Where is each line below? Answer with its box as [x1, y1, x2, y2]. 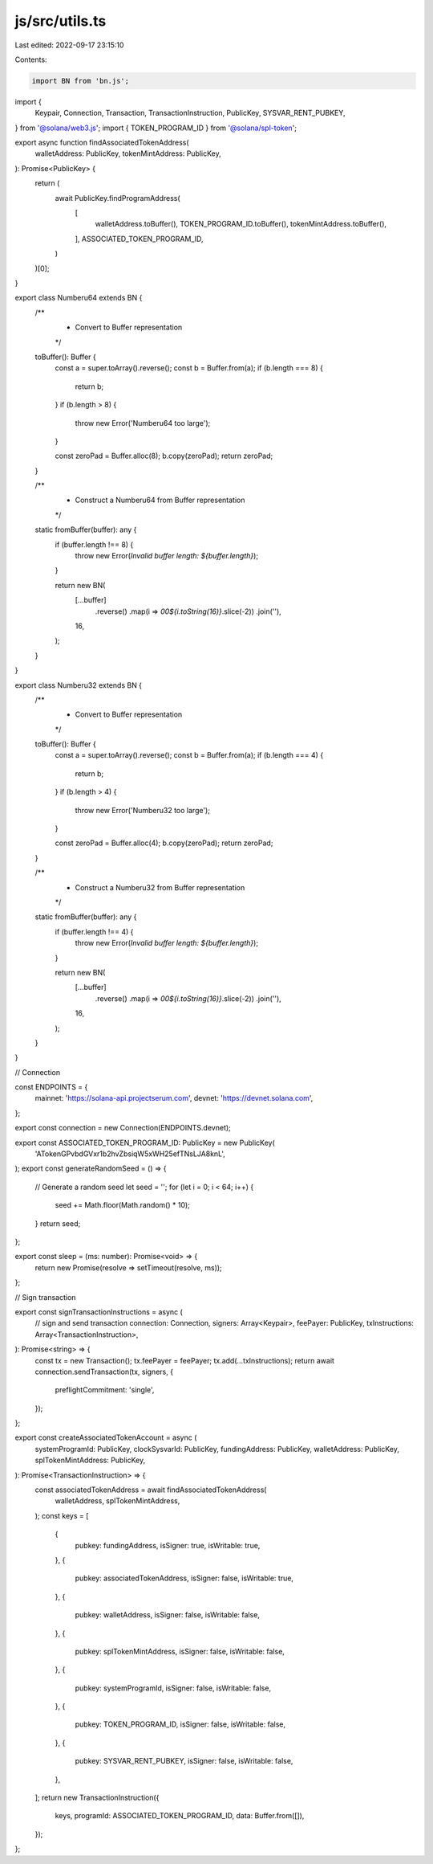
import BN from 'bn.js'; [31, 76, 130, 85]
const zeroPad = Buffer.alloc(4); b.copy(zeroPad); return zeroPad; [55, 838, 273, 848]
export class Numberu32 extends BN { [14, 680, 143, 690]
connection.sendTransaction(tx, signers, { [34, 1367, 174, 1376]
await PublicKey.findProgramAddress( [55, 193, 180, 202]
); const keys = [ [34, 1510, 89, 1520]
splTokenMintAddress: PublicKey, [34, 1455, 146, 1465]
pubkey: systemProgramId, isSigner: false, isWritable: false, [75, 1683, 272, 1693]
